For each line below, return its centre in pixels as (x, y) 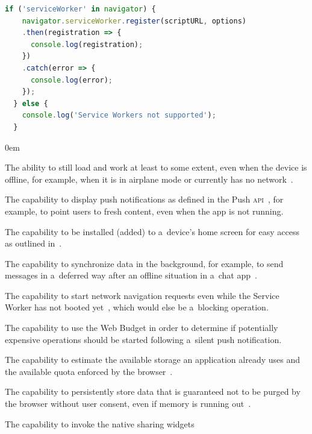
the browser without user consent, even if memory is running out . (128, 404)
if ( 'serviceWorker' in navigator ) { (80, 9)
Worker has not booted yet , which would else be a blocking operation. (137, 307)
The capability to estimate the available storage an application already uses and (152, 360)
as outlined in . (33, 243)
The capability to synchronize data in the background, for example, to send (144, 263)
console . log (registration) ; (87, 44)
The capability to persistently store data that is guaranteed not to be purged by (153, 392)
